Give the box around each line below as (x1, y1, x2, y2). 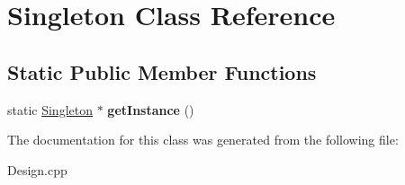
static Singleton (7, 100, 93, 119)
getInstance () (107, 100, 194, 119)
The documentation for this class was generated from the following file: (7, 130, 399, 149)
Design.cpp (7, 160, 67, 179)
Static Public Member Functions (7, 57, 317, 85)
